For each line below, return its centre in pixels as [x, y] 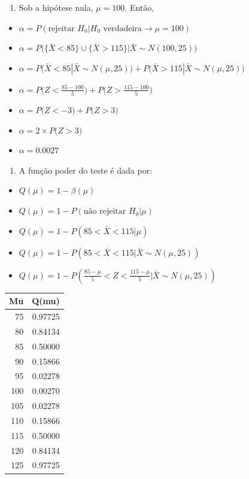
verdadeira [122, 28]
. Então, [139, 7]
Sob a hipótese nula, [56, 7]
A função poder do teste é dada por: [86, 170]
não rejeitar [105, 212]
